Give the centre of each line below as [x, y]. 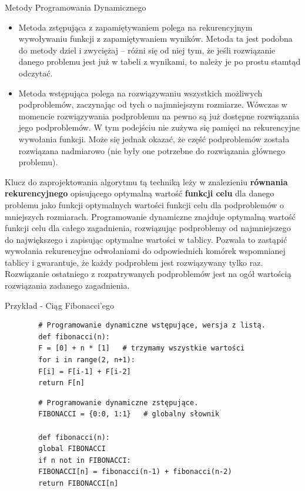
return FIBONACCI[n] [78, 483]
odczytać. [36, 73]
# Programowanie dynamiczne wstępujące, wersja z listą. [152, 325]
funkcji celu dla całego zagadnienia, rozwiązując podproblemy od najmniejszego [148, 228]
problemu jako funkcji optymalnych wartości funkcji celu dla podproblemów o [145, 204]
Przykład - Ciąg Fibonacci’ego [59, 305]
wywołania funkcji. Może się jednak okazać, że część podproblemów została [154, 138]
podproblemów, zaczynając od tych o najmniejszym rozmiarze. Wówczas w [153, 104]
